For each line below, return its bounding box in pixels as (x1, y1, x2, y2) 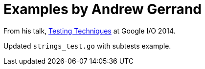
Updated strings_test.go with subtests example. (3, 41, 171, 50)
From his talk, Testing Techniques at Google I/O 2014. (3, 26, 176, 35)
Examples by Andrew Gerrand (3, 1, 202, 17)
